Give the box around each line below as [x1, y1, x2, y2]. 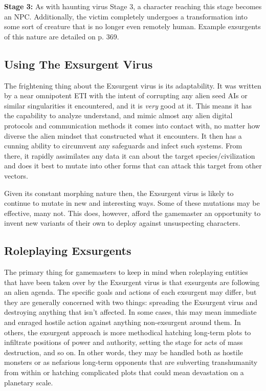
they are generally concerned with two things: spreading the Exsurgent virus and [4, 296, 258, 307]
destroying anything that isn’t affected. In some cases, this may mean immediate [4, 307, 257, 317]
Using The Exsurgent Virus [4, 56, 153, 72]
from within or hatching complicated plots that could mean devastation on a [4, 367, 244, 378]
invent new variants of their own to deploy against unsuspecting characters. [4, 218, 240, 228]
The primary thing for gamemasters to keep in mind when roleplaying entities [4, 267, 248, 277]
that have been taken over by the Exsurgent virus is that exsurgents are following [4, 276, 260, 287]
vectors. [4, 170, 28, 181]
